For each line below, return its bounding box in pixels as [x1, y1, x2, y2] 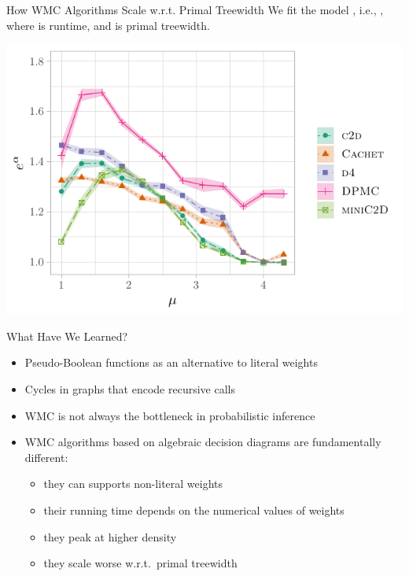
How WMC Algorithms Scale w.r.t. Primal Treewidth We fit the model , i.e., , [6, 2, 384, 17]
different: [24, 449, 68, 465]
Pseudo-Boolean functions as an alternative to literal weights [24, 354, 318, 371]
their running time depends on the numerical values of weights [43, 502, 345, 519]
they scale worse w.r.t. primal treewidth [43, 555, 238, 571]
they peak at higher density [43, 528, 177, 545]
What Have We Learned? [6, 327, 128, 344]
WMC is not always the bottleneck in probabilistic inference [24, 407, 315, 423]
